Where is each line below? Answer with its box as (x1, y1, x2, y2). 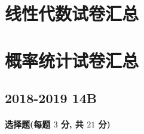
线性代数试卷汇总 (5, 1, 139, 26)
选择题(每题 (5, 118, 51, 130)
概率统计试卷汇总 (5, 48, 139, 72)
